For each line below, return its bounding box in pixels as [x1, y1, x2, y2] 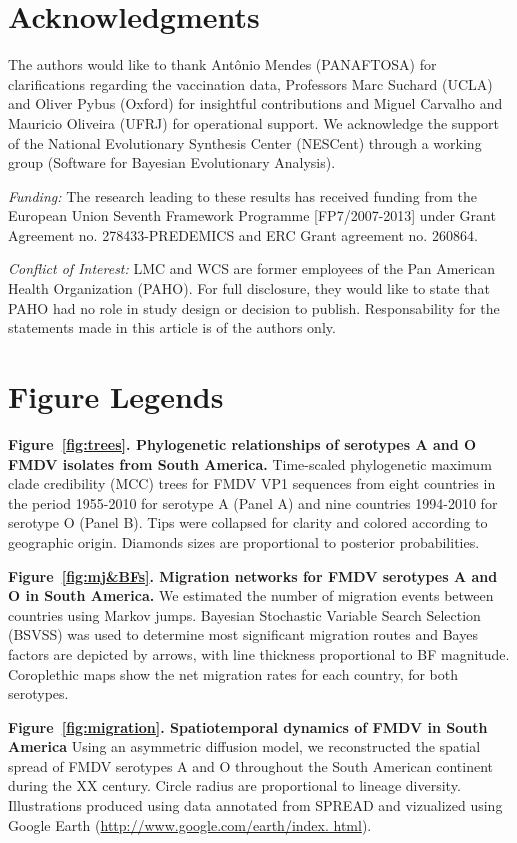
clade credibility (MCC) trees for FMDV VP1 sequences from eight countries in [8, 473, 496, 494]
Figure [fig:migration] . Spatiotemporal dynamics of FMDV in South [8, 716, 488, 737]
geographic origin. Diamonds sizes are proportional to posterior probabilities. [8, 531, 480, 552]
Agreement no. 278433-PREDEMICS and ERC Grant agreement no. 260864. [8, 224, 478, 245]
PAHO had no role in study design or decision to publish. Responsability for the [8, 297, 500, 318]
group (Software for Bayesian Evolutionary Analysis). [8, 152, 336, 173]
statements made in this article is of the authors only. [8, 317, 336, 338]
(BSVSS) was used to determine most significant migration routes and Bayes [8, 624, 478, 645]
